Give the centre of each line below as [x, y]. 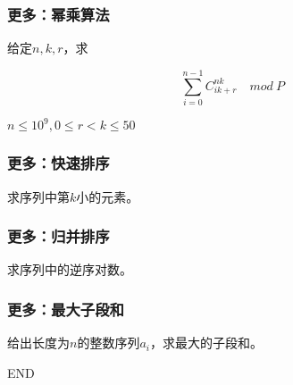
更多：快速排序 [59, 163]
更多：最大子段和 [66, 309]
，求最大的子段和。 [206, 343]
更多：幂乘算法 [59, 14]
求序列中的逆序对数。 [70, 269]
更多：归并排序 [59, 236]
